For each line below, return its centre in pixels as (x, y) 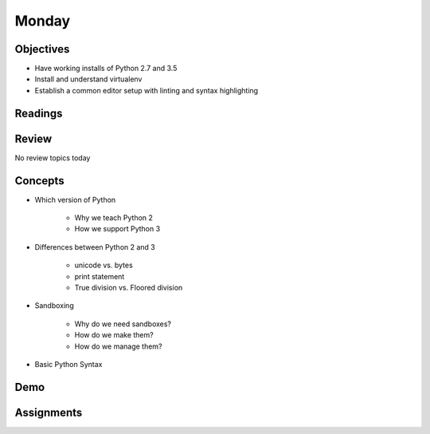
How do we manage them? (118, 346)
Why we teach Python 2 (113, 218)
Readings (39, 113)
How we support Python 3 (117, 229)
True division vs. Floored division (129, 288)
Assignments (49, 412)
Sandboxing (55, 306)
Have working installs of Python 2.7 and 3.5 (106, 69)
